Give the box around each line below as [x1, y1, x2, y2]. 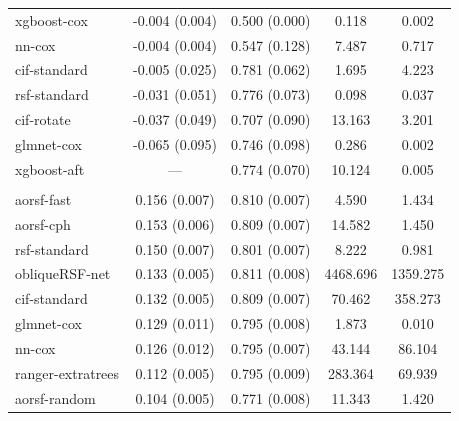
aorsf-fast [15, 188, 72, 209]
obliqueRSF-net [15, 263, 111, 284]
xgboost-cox [15, 9, 88, 30]
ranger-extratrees [15, 362, 120, 383]
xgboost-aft [15, 158, 85, 179]
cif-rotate [15, 109, 71, 130]
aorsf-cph [15, 213, 71, 234]
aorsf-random [15, 387, 96, 408]
